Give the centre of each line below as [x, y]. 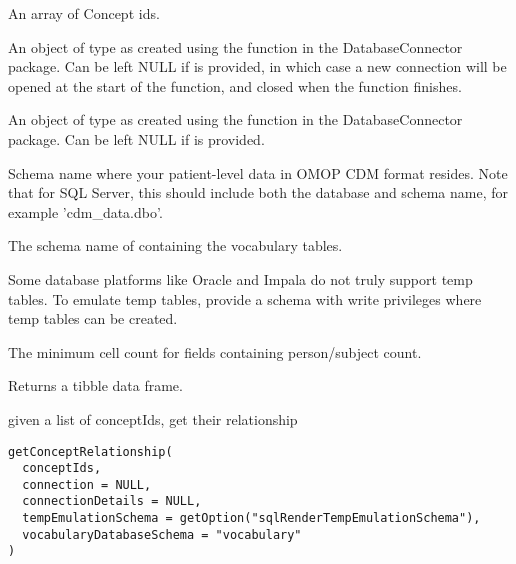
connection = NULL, [87, 484]
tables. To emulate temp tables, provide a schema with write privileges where [245, 298]
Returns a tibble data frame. [95, 385]
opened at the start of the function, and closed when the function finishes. [235, 85]
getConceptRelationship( [90, 451]
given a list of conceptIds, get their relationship [153, 418]
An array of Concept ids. [84, 13]
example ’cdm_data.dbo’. [85, 211]
